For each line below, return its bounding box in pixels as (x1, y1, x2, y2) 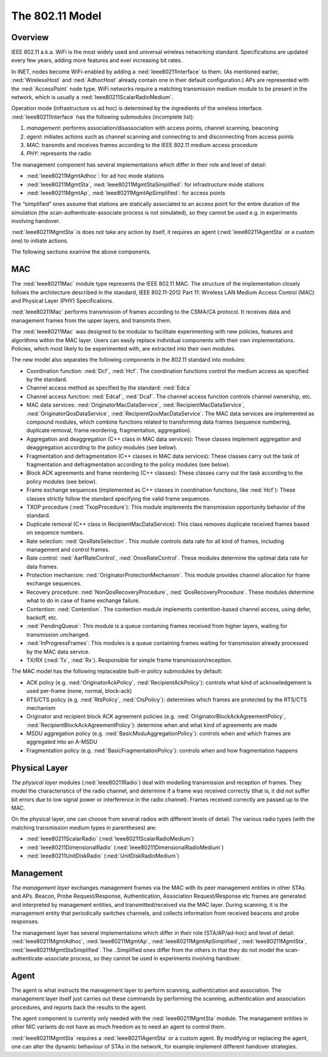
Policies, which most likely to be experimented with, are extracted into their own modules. (11, 345, 236, 352)
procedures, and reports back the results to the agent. (11, 1004, 147, 1011)
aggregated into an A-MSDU (26, 739, 98, 746)
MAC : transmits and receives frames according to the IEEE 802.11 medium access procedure (26, 141, 258, 148)
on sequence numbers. (26, 529, 84, 536)
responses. (11, 918, 39, 925)
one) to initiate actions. (11, 237, 69, 244)
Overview (11, 32, 49, 43)
